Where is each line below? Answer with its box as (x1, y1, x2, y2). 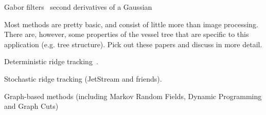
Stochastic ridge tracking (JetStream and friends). (4, 73, 162, 84)
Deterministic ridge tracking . (4, 56, 98, 67)
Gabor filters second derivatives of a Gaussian (4, 2, 152, 12)
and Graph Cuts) (4, 101, 59, 111)
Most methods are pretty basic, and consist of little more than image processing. (4, 18, 258, 29)
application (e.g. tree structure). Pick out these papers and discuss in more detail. (4, 39, 262, 49)
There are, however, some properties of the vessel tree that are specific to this (4, 29, 249, 40)
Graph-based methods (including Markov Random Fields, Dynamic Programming (4, 90, 262, 101)
